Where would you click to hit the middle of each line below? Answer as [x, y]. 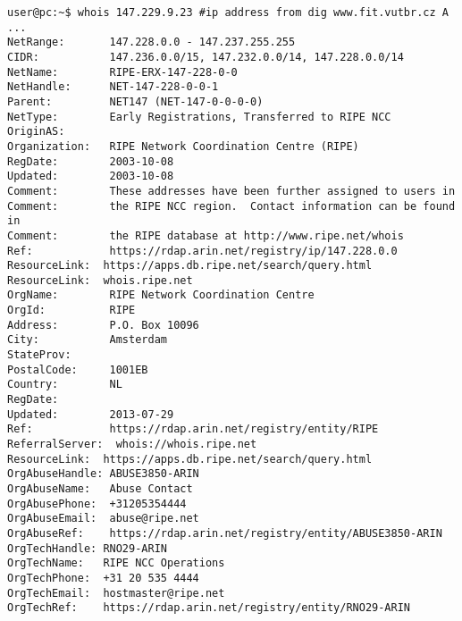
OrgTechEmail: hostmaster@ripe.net [116, 593]
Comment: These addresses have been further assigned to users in [231, 191]
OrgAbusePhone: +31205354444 [97, 504]
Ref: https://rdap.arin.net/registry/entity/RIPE [193, 429]
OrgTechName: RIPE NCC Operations [116, 563]
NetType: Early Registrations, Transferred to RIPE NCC [199, 117]
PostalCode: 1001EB [78, 369]
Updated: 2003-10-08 [91, 176]
